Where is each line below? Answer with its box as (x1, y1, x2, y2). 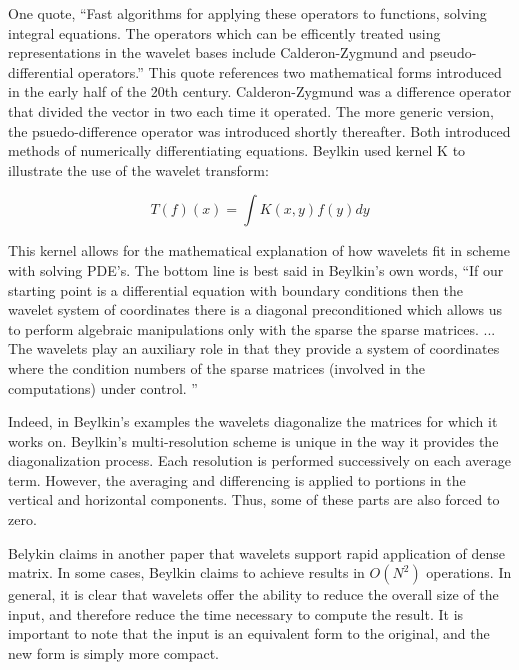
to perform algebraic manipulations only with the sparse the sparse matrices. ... (8, 318, 496, 339)
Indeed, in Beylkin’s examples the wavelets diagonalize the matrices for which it (8, 411, 498, 432)
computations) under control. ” (8, 377, 198, 398)
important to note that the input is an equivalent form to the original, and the (8, 623, 490, 644)
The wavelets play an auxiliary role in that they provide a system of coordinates (8, 338, 500, 359)
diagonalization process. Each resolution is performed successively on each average (8, 450, 511, 471)
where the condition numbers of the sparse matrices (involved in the (8, 357, 425, 378)
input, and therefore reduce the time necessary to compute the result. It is (8, 603, 464, 624)
